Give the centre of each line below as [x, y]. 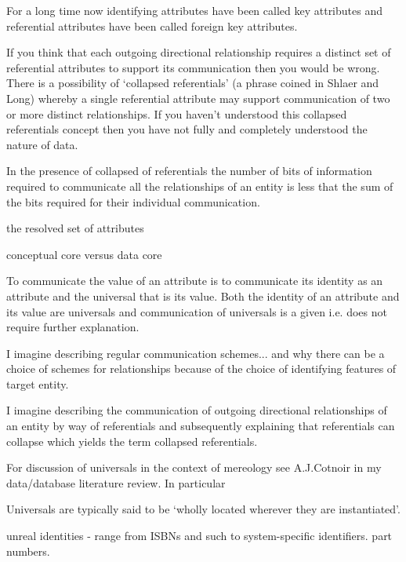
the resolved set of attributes [75, 228]
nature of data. [42, 144]
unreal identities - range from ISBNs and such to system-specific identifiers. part [199, 536]
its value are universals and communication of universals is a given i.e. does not [197, 311]
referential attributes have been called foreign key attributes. [152, 26]
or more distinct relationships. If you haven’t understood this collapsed [177, 113]
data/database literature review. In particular [116, 482]
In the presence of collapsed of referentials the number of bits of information [189, 171]
